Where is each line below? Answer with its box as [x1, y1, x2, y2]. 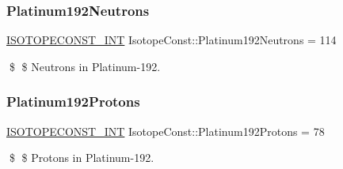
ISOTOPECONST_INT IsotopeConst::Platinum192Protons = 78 [6, 122, 325, 139]
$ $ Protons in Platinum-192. [9, 149, 154, 166]
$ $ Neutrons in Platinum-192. [9, 58, 161, 74]
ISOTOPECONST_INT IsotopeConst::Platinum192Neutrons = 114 [6, 32, 337, 48]
